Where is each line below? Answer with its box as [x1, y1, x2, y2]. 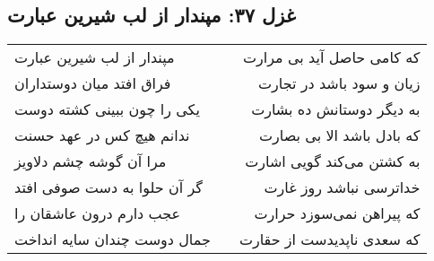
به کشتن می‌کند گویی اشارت [245, 151, 421, 172]
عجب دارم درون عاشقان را [14, 203, 181, 224]
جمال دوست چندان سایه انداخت [14, 229, 211, 250]
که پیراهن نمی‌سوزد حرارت [254, 203, 421, 224]
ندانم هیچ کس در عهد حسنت [14, 125, 190, 146]
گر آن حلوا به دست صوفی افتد [14, 177, 203, 198]
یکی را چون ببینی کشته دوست [14, 99, 200, 120]
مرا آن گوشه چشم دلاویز [14, 151, 167, 172]
